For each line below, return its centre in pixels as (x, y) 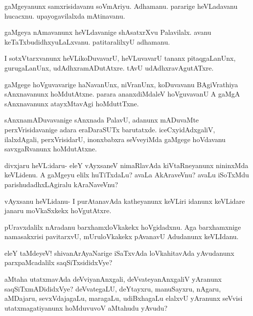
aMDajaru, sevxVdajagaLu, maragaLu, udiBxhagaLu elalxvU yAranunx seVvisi (124, 298)
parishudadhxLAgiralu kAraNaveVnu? (61, 184)
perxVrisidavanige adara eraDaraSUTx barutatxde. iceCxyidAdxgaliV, (110, 129)
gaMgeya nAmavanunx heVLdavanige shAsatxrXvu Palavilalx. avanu (108, 32)
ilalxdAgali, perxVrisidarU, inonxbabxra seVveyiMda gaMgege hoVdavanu (115, 139)
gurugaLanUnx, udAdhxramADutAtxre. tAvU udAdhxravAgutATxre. (109, 67)
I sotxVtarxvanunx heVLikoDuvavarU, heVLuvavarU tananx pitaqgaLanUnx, (120, 58)
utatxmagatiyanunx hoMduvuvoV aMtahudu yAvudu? (86, 307)
